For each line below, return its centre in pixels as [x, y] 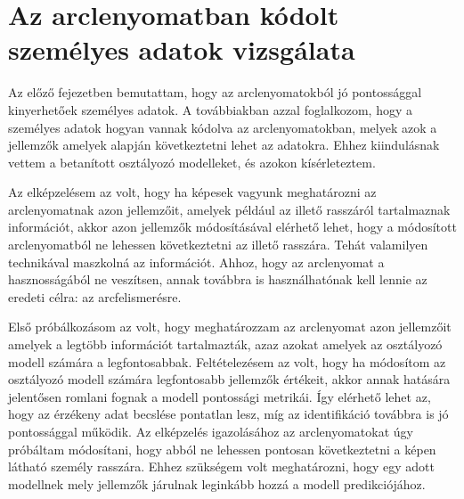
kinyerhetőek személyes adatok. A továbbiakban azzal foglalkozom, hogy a [211, 109]
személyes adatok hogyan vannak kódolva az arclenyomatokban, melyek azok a [223, 127]
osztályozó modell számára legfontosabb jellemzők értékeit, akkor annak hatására [229, 379]
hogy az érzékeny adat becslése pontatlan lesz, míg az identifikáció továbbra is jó [228, 414]
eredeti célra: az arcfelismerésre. [95, 296]
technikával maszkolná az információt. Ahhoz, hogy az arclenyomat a [196, 262]
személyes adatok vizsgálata [182, 49]
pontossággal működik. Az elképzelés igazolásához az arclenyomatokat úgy [211, 431]
